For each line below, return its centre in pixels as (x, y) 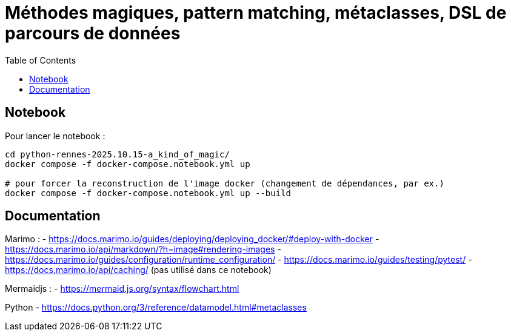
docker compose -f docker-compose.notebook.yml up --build (148, 193)
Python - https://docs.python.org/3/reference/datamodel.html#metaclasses (156, 308)
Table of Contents (41, 60)
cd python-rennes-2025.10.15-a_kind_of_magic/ (117, 154)
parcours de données (93, 33)
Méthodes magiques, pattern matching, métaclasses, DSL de (256, 13)
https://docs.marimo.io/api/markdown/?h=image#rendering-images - (143, 249)
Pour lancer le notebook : (55, 136)
